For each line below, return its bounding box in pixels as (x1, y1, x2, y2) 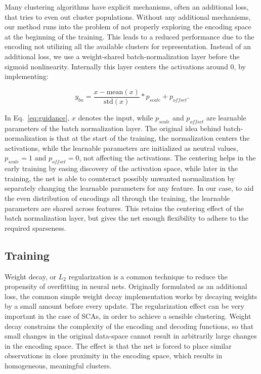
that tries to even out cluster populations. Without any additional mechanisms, (5, 11, 251, 22)
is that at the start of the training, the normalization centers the (49, 133, 250, 143)
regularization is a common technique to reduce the (68, 271, 228, 281)
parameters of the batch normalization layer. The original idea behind (5, 122, 222, 133)
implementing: (5, 71, 49, 81)
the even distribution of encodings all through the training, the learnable (5, 192, 230, 203)
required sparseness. (5, 222, 66, 233)
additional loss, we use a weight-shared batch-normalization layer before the (5, 51, 240, 61)
